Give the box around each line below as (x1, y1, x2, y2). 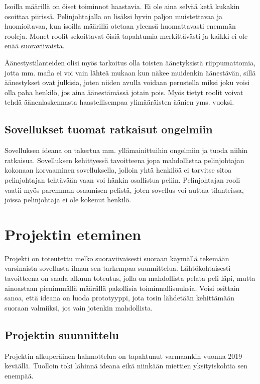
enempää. (5, 370, 34, 380)
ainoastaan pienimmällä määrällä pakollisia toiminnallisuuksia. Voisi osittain (5, 282, 240, 293)
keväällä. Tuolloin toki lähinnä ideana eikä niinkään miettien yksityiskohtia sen (5, 360, 248, 371)
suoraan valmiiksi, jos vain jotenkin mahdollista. (5, 302, 153, 313)
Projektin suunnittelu (5, 327, 119, 342)
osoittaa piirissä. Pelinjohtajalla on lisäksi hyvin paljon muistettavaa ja (5, 11, 222, 21)
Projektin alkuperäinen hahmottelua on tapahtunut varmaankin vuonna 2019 (5, 350, 242, 361)
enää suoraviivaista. (5, 40, 65, 51)
